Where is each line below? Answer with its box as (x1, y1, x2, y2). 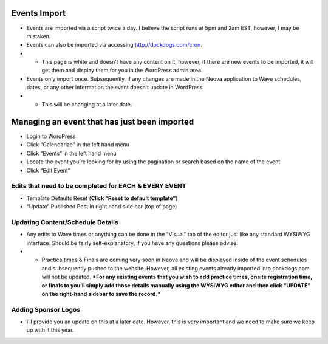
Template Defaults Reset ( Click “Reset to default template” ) (26, 194, 178, 202)
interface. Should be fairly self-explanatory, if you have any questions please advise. (26, 239, 238, 246)
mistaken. (26, 32, 51, 40)
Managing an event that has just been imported (11, 116, 194, 127)
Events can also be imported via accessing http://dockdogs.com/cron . (26, 41, 203, 49)
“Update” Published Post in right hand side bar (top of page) (26, 203, 177, 210)
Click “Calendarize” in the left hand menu (26, 141, 130, 148)
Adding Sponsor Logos (11, 305, 81, 314)
